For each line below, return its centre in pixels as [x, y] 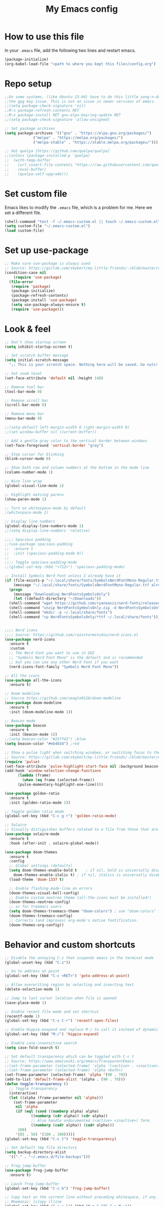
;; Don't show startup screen [35, 342]
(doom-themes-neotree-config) [40, 902]
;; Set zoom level [23, 374]
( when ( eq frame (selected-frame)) [59, 780]
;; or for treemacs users [35, 907]
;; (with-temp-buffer [28, 160]
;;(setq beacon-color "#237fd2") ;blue [45, 739]
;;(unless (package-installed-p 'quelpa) [47, 156]
